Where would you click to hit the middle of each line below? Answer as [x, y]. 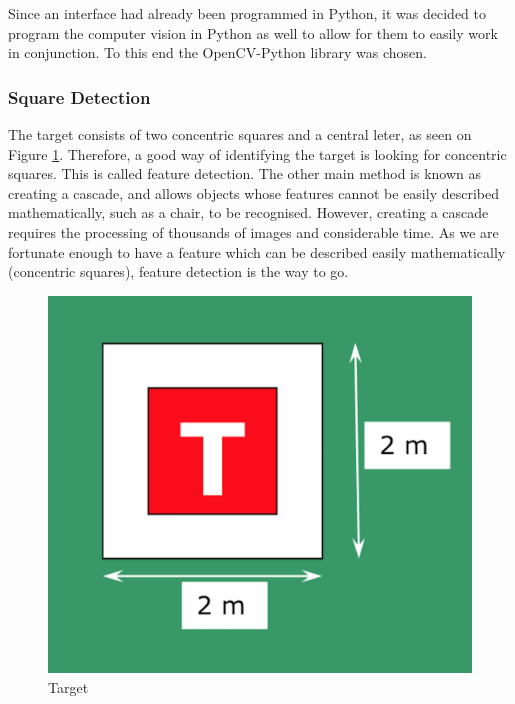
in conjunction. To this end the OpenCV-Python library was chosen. [217, 52]
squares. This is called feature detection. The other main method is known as [245, 173]
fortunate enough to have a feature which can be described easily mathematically [257, 251]
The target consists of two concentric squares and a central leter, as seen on [240, 134]
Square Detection [79, 96]
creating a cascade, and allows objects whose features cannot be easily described [253, 192]
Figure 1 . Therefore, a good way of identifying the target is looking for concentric [257, 153]
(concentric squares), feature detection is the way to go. [178, 271]
